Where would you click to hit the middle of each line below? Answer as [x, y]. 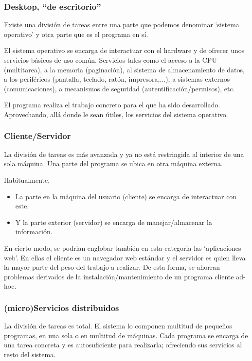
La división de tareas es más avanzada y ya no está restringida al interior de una [124, 154]
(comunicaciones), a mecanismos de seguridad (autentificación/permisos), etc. [119, 88]
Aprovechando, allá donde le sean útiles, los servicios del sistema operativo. [116, 114]
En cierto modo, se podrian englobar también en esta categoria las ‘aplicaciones [123, 248]
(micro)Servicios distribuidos [62, 307]
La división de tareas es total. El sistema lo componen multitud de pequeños [118, 326]
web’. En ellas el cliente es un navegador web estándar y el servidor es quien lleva [125, 257]
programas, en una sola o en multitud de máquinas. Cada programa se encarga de [126, 335]
